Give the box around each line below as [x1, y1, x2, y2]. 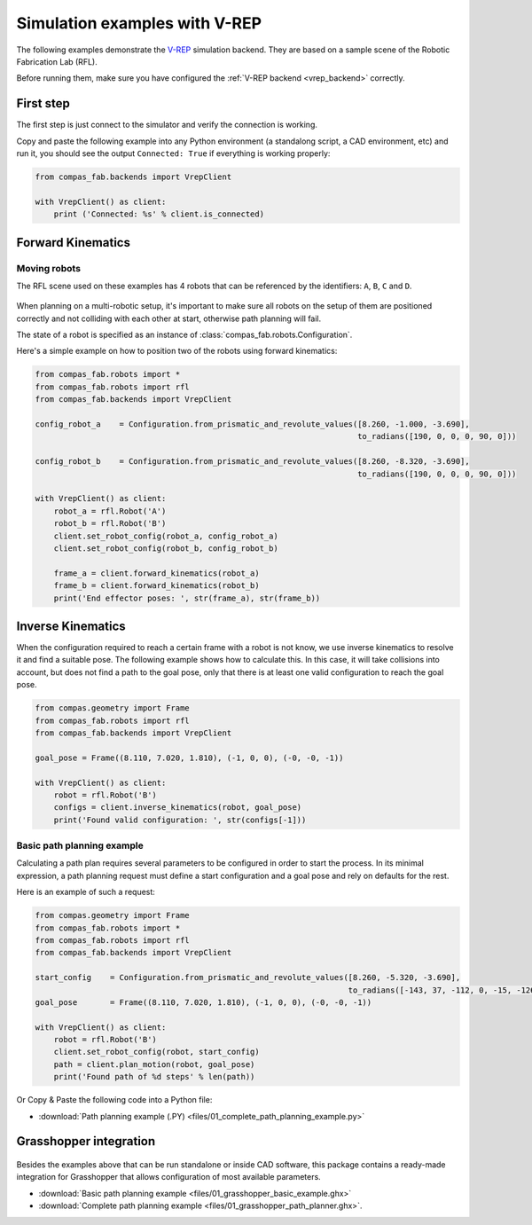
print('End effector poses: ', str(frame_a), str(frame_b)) [53, 593, 321, 603]
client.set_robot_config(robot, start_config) [53, 1047, 261, 1057]
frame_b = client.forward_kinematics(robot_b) [53, 581, 261, 591]
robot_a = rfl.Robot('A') [53, 506, 167, 516]
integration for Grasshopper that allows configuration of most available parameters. [16, 1172, 321, 1182]
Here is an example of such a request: [16, 887, 155, 898]
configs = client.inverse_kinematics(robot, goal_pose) [53, 803, 302, 813]
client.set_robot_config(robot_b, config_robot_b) [53, 543, 278, 554]
